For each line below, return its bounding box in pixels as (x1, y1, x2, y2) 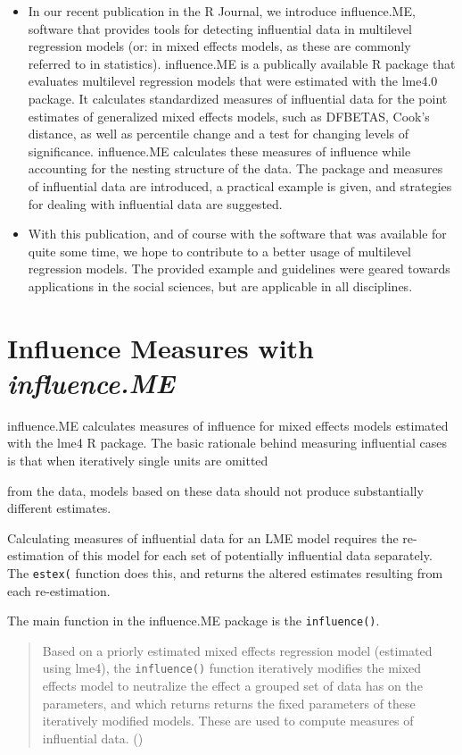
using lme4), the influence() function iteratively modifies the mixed (42, 659, 422, 677)
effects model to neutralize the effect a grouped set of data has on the (42, 676, 423, 695)
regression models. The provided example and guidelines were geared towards (28, 259, 450, 278)
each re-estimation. (7, 581, 111, 600)
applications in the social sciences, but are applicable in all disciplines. (28, 276, 413, 295)
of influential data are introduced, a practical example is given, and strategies (28, 176, 452, 195)
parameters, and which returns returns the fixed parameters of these (42, 693, 416, 712)
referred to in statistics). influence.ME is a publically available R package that (28, 54, 456, 72)
